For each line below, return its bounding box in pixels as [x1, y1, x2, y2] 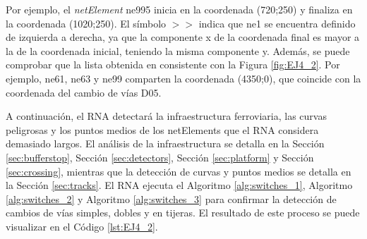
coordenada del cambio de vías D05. [6, 85, 162, 99]
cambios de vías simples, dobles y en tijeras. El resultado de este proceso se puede [6, 205, 360, 220]
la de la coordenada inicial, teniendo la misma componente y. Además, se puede [6, 43, 350, 58]
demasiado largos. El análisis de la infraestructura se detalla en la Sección [6, 136, 325, 151]
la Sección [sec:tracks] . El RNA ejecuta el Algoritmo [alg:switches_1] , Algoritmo [6, 178, 353, 192]
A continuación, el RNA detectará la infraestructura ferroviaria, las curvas [6, 109, 327, 123]
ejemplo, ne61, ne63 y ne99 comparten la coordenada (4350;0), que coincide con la [6, 71, 361, 85]
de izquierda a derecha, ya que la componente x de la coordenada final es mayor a [6, 30, 360, 44]
